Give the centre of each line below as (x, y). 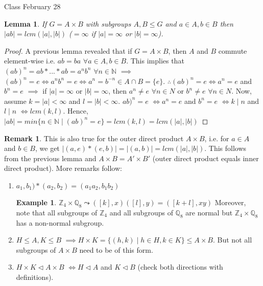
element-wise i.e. (30, 61)
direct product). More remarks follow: (63, 168)
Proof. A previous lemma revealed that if (68, 50)
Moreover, (230, 202)
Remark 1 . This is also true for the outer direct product (94, 138)
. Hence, (76, 111)
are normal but (209, 212)
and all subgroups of (141, 212)
